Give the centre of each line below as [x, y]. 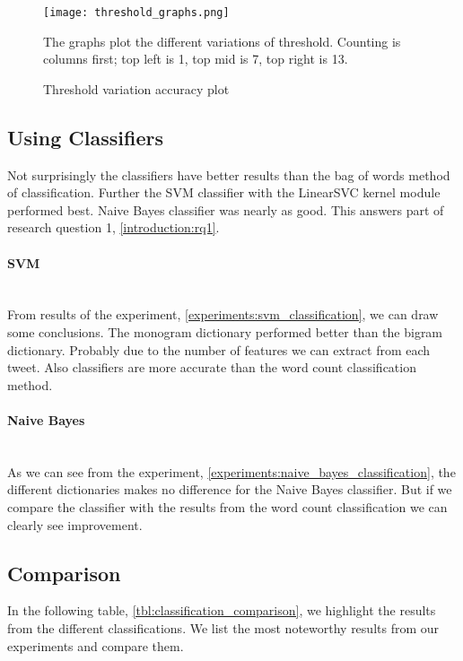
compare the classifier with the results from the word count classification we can [227, 506]
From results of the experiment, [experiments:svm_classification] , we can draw [223, 314]
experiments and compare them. [96, 645]
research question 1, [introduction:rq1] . [114, 227]
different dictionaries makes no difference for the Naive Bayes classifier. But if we [230, 489]
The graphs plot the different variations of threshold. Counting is [222, 41]
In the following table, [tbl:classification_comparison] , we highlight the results [222, 610]
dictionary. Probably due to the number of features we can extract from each [219, 349]
